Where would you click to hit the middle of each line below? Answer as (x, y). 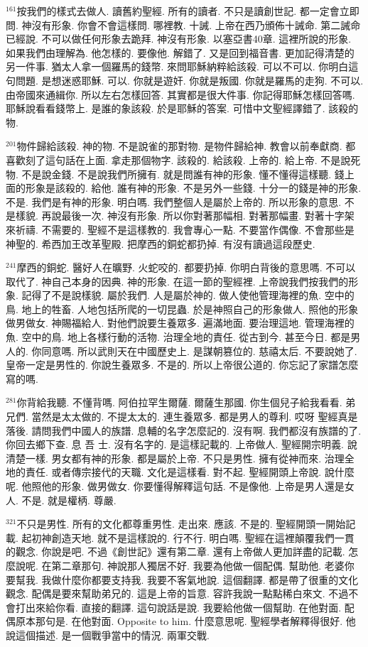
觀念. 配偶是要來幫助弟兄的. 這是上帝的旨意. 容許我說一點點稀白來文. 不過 (177, 593)
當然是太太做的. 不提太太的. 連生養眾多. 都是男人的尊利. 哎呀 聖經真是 (195, 417)
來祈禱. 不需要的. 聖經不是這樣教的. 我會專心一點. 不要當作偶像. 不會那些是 (180, 229)
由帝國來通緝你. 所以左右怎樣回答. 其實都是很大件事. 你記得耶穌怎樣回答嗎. (180, 94)
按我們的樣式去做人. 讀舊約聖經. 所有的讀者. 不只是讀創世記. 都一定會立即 (188, 11)
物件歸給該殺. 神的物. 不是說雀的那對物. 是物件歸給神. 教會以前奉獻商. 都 (186, 146)
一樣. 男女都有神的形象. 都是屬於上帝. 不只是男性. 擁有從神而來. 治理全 (190, 458)
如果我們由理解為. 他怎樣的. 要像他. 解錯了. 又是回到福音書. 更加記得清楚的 (180, 52)
